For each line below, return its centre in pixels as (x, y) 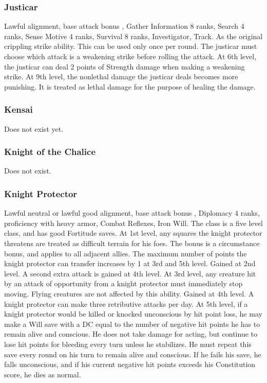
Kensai (18, 109)
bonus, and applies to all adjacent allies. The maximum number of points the (126, 253)
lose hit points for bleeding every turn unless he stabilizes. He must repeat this (128, 344)
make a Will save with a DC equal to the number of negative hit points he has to (132, 324)
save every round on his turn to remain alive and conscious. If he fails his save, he (133, 354)
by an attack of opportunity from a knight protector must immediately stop (123, 283)
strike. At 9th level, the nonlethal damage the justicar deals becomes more (121, 76)
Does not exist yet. (34, 128)
